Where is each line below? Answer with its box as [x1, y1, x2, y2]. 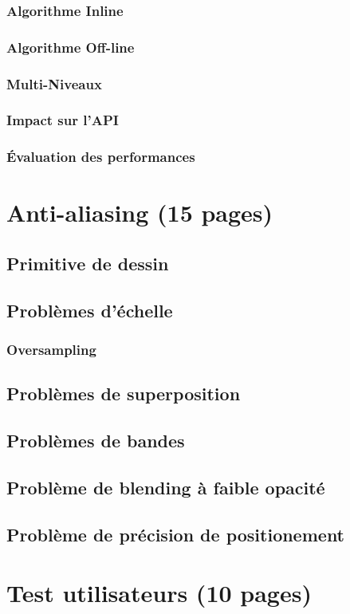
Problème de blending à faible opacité [6, 474, 325, 499]
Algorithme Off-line [6, 37, 135, 57]
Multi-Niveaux [6, 73, 102, 93]
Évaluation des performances [6, 147, 195, 167]
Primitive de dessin [6, 250, 169, 275]
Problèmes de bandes [6, 428, 185, 453]
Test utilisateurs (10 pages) [6, 577, 312, 609]
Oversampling [6, 340, 96, 360]
